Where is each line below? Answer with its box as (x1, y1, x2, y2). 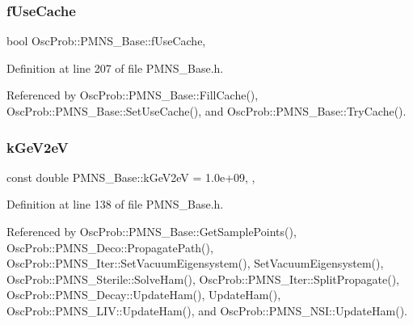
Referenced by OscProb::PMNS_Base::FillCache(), (6, 87, 259, 103)
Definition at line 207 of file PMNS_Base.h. (6, 59, 224, 76)
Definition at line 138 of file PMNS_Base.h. (6, 196, 224, 213)
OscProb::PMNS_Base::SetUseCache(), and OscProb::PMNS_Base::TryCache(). (6, 103, 407, 119)
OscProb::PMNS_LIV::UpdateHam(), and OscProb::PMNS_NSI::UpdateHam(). (6, 302, 407, 319)
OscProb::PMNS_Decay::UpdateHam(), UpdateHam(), (6, 286, 281, 303)
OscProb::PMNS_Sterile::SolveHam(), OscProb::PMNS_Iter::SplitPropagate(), (6, 270, 399, 287)
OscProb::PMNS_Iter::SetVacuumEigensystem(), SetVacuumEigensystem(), (6, 255, 384, 272)
